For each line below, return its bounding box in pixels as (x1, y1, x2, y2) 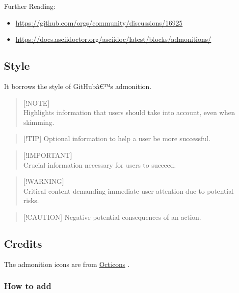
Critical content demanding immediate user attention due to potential (23, 185, 234, 196)
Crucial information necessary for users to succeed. (23, 159, 176, 170)
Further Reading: (4, 1, 55, 11)
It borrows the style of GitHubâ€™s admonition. (4, 81, 152, 91)
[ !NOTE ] (23, 97, 50, 108)
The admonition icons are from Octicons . (4, 259, 130, 269)
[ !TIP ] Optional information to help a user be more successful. (23, 133, 211, 144)
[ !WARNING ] (23, 176, 64, 186)
